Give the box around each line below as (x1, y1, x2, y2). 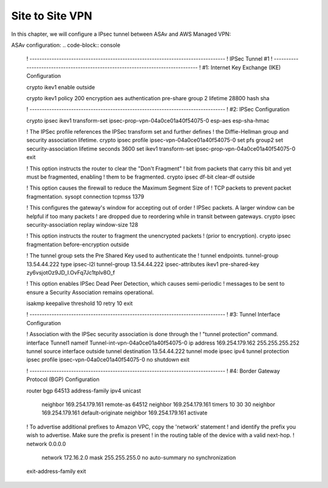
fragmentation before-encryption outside (26, 241, 129, 248)
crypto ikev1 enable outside (26, 83, 95, 91)
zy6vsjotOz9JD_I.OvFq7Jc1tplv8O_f (26, 269, 115, 276)
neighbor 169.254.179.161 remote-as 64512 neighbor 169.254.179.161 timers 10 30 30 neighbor (41, 401, 276, 408)
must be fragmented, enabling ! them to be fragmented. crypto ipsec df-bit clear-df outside (26, 173, 255, 180)
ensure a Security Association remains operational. (26, 289, 154, 296)
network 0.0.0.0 (26, 440, 66, 447)
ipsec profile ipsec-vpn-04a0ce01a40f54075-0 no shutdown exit (26, 356, 190, 363)
